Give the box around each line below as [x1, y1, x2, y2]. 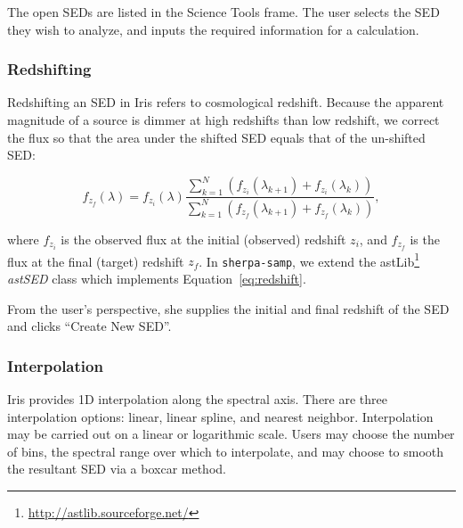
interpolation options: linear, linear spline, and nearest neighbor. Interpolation [7, 407, 434, 425]
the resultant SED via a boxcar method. [7, 459, 226, 478]
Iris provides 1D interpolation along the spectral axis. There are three [7, 390, 387, 408]
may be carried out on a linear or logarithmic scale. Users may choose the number [7, 425, 455, 443]
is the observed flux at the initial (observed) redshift [61, 229, 346, 248]
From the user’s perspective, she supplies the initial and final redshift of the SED [7, 299, 450, 318]
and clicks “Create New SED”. [7, 317, 172, 335]
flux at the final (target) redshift [7, 252, 184, 270]
